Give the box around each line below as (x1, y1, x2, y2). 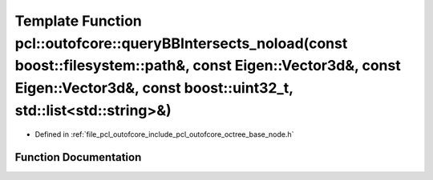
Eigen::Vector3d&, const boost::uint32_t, (14, 79, 293, 98)
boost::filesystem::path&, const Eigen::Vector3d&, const (14, 57, 401, 75)
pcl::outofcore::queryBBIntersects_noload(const (14, 34, 348, 52)
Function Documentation (14, 150, 142, 164)
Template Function (14, 12, 142, 30)
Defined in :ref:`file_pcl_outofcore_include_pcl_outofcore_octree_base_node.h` (34, 129, 294, 139)
